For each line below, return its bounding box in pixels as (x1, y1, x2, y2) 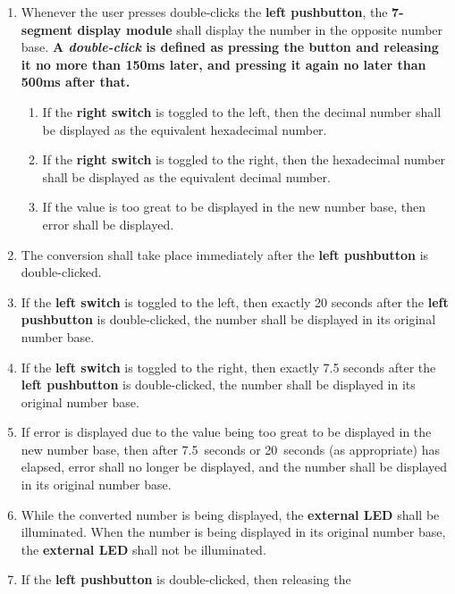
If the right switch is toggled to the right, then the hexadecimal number (42, 150, 446, 169)
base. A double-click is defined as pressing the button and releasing (21, 38, 439, 56)
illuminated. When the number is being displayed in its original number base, (21, 523, 446, 541)
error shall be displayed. (42, 214, 174, 233)
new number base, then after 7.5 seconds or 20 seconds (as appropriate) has (21, 439, 440, 458)
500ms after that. (21, 72, 131, 91)
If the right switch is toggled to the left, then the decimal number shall (42, 102, 442, 121)
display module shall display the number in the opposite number (77, 20, 443, 38)
